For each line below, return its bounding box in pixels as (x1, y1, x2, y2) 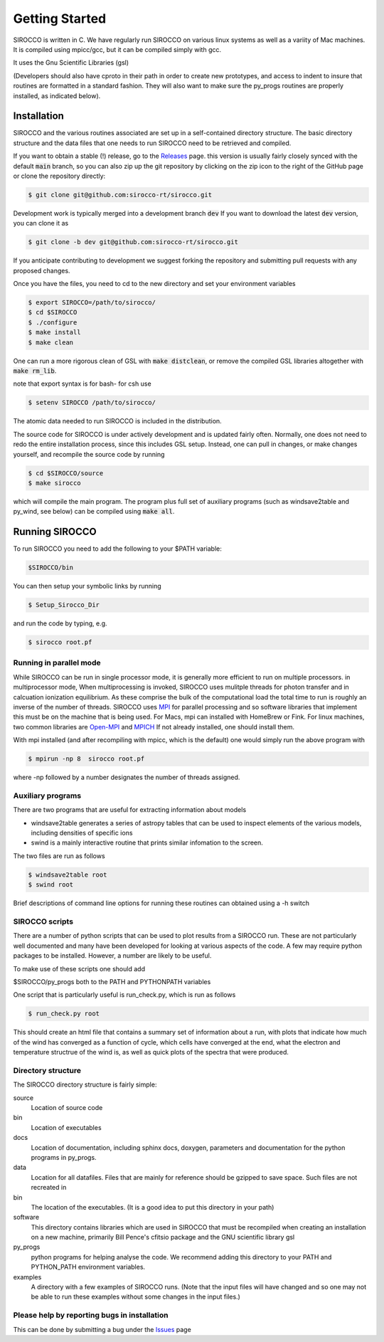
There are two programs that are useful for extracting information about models (13, 805, 247, 814)
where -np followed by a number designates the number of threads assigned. (13, 773, 240, 782)
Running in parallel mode (13, 658, 101, 668)
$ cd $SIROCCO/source (28, 469, 104, 477)
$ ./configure (28, 318, 78, 327)
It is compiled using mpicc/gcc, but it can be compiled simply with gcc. (13, 45, 222, 53)
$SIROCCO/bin (28, 564, 74, 572)
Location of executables (31, 1123, 102, 1131)
